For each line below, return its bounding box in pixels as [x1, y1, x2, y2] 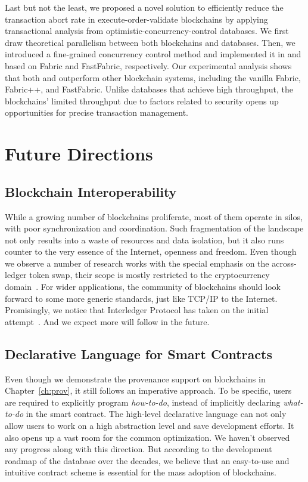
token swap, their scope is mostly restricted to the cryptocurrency [29, 268, 270, 281]
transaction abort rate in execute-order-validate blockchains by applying [5, 13, 268, 25]
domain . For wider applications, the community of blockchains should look [5, 280, 281, 293]
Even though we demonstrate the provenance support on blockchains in [5, 372, 266, 385]
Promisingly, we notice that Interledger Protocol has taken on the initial [5, 304, 269, 316]
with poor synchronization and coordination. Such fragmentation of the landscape [5, 222, 304, 234]
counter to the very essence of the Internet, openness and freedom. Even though [5, 245, 297, 258]
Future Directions [5, 141, 153, 166]
